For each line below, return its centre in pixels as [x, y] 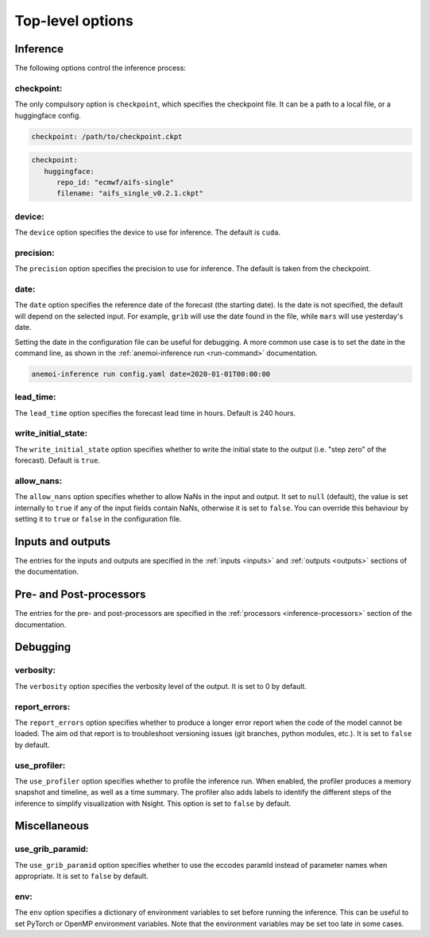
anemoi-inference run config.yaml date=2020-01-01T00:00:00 [151, 374]
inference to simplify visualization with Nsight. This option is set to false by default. [153, 803]
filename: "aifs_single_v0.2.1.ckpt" [130, 194]
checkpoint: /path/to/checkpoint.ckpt [107, 136]
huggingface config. [48, 115]
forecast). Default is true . [58, 460]
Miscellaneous [52, 826]
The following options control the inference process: [100, 68]
